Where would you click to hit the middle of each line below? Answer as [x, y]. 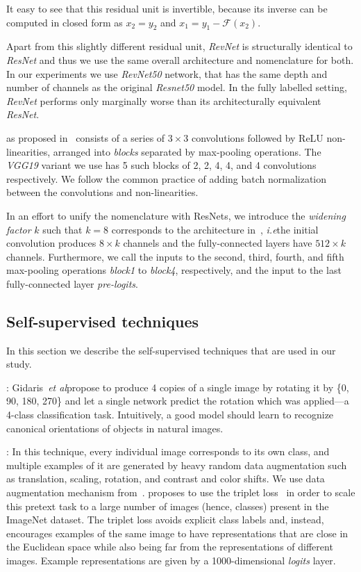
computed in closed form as [65, 22]
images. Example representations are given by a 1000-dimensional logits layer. [171, 560]
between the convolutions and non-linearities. [102, 192]
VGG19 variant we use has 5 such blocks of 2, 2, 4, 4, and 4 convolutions [161, 165]
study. [19, 364]
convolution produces [51, 243]
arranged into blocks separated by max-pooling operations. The [187, 151]
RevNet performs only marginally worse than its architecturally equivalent [164, 100]
